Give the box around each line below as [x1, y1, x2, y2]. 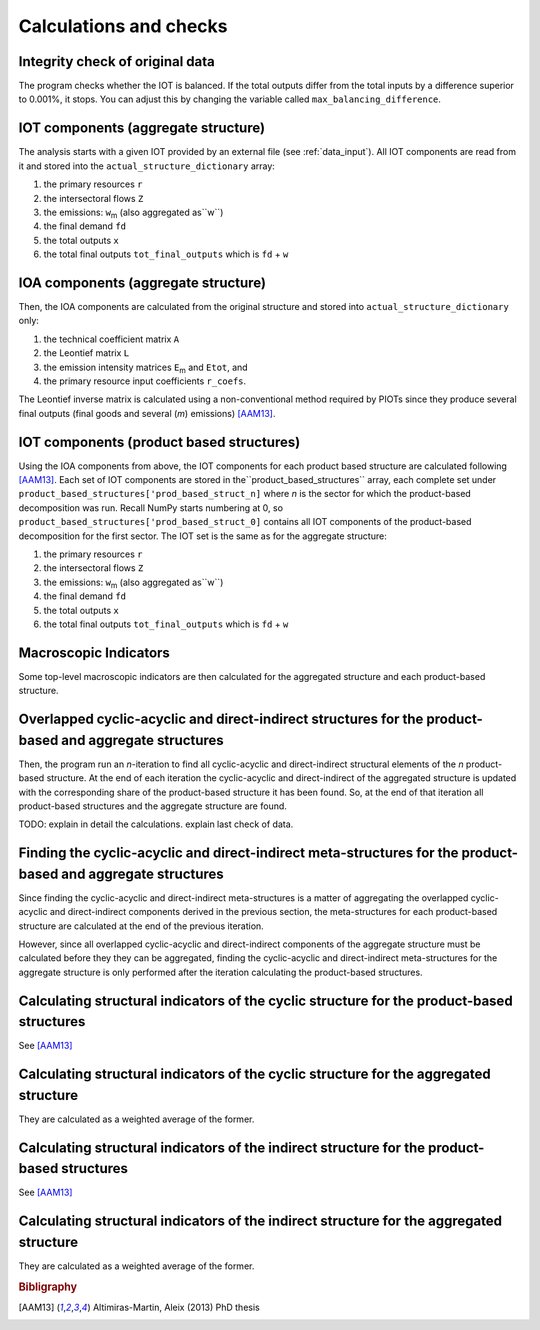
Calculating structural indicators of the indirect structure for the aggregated [18, 1213, 502, 1230]
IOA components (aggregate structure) [18, 274, 267, 291]
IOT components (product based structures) [18, 433, 301, 450]
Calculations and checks [18, 15, 229, 37]
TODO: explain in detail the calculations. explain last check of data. [18, 818, 294, 830]
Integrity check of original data [18, 53, 215, 70]
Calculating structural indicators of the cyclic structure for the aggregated [18, 1066, 491, 1083]
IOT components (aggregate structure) [18, 120, 265, 137]
